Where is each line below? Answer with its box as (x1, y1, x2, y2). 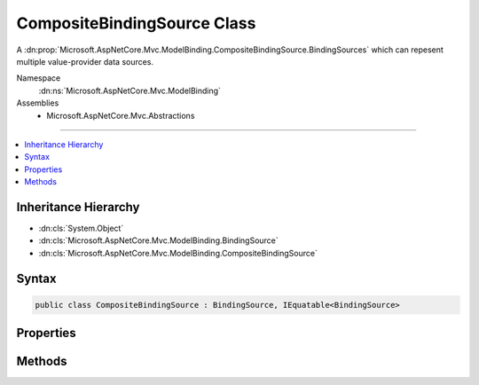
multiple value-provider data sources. (16, 56, 154, 67)
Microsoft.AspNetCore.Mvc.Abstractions (46, 110, 195, 121)
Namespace (16, 73, 61, 83)
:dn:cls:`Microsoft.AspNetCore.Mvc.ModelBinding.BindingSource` (38, 235, 279, 246)
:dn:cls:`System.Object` (38, 223, 124, 233)
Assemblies (16, 98, 59, 108)
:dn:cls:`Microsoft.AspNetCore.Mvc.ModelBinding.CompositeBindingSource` (38, 247, 318, 258)
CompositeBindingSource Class (16, 13, 256, 33)
